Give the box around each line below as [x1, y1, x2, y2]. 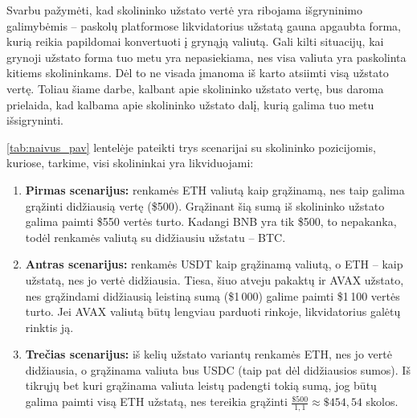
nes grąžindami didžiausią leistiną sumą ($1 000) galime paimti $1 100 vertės [25, 287, 400, 304]
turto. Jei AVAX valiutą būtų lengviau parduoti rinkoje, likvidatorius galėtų [25, 303, 401, 320]
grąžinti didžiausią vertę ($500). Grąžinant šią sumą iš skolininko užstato [25, 197, 385, 214]
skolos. [366, 393, 399, 410]
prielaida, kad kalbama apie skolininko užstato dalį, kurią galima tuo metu [6, 96, 374, 113]
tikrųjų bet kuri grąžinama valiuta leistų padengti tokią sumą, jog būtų [25, 377, 377, 394]
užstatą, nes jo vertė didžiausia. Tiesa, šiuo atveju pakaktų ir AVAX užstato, [25, 271, 404, 288]
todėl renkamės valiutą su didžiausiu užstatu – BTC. [25, 228, 286, 245]
